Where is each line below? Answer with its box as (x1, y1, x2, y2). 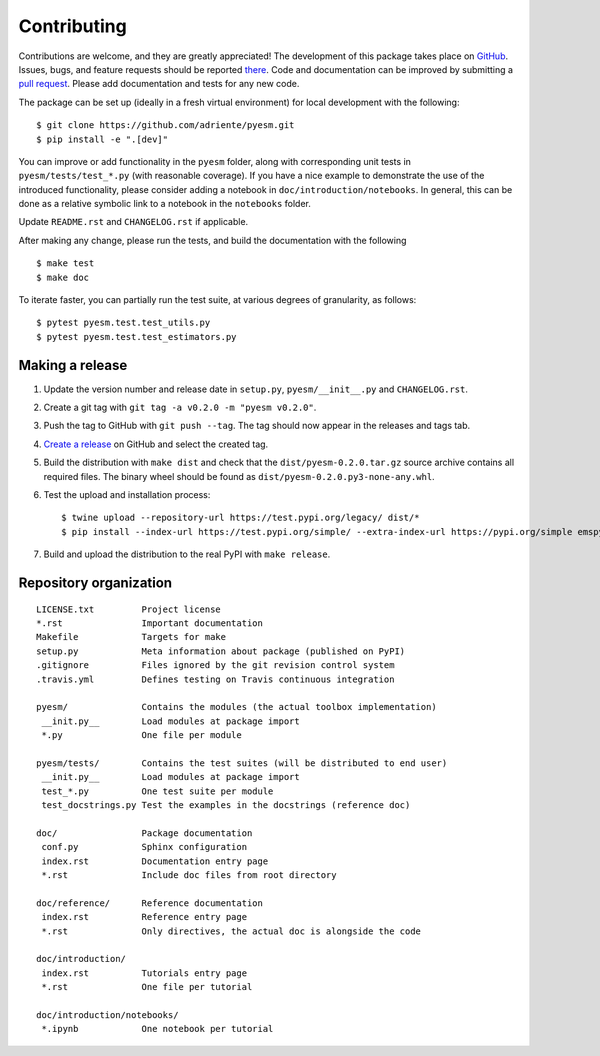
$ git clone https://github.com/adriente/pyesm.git (36, 120, 295, 131)
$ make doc (36, 271, 90, 283)
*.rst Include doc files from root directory (41, 870, 337, 881)
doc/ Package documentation (36, 827, 253, 839)
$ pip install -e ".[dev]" (36, 133, 169, 145)
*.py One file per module (41, 730, 242, 741)
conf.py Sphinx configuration (41, 841, 248, 853)
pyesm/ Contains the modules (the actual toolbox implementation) (36, 701, 437, 713)
